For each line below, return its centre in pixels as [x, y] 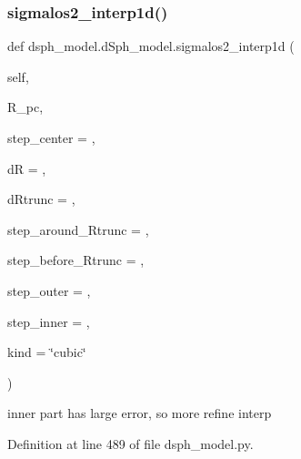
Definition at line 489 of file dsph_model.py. [130, 443]
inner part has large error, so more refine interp [140, 413]
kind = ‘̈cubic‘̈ [47, 352]
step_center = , [51, 138]
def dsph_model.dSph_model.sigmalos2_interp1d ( [151, 46]
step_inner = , [49, 321]
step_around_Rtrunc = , [78, 229]
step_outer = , [49, 290]
